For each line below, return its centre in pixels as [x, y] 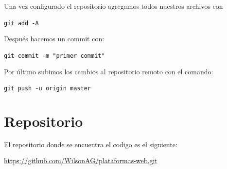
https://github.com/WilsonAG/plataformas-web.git [81, 161]
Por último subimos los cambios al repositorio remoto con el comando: [109, 71]
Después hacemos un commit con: [54, 39]
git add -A [21, 23]
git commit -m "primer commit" [54, 56]
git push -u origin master [47, 89]
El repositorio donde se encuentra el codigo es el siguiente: [91, 144]
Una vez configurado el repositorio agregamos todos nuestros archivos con [113, 6]
